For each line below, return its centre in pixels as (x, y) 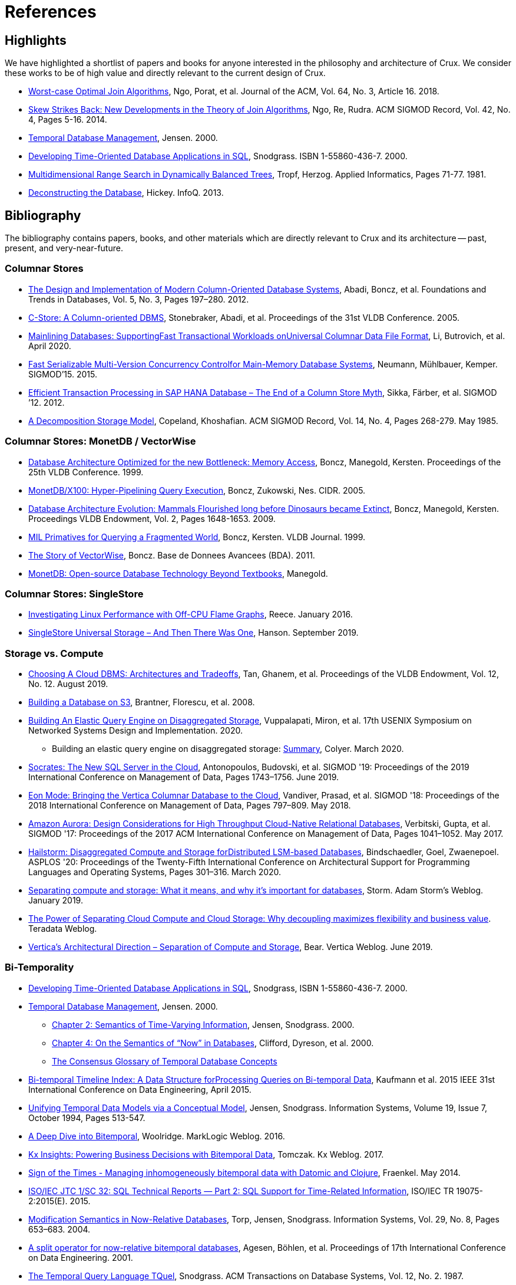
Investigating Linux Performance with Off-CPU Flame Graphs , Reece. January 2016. (191, 614)
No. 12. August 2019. (68, 684)
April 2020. (50, 346)
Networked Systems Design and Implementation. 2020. (135, 731)
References (51, 12)
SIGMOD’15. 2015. (63, 374)
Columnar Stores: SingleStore (74, 594)
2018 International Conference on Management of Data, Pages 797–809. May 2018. (190, 806)
